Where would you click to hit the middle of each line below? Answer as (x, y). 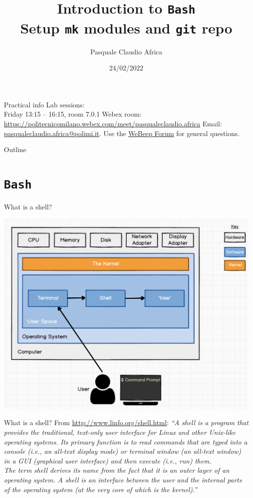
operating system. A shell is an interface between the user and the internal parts (123, 479)
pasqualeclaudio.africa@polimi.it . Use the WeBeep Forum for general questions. (122, 133)
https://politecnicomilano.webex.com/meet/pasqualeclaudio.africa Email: (113, 123)
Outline (15, 149)
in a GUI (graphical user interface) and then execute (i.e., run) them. (108, 460)
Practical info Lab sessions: (44, 104)
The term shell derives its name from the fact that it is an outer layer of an (117, 470)
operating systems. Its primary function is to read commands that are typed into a (126, 441)
